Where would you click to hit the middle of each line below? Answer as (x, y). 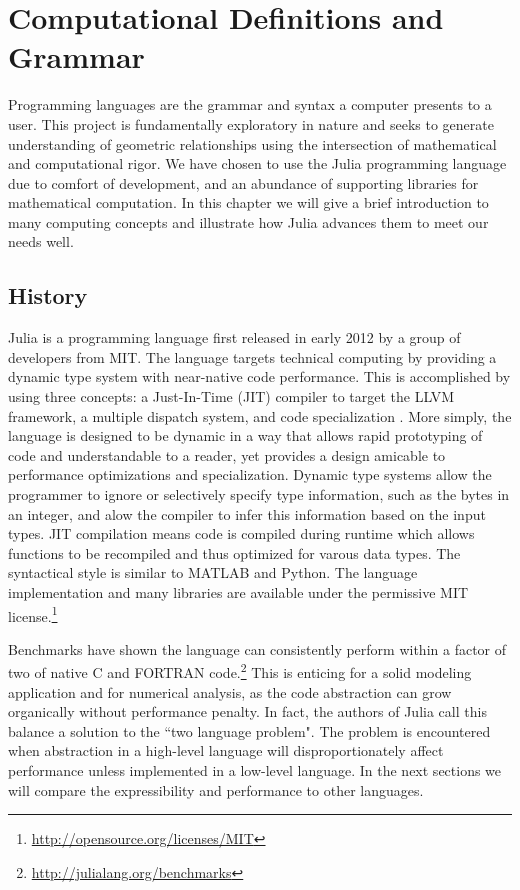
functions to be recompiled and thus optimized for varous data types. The (234, 552)
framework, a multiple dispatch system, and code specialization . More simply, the (260, 415)
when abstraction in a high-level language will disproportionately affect (226, 750)
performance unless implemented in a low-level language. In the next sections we (255, 770)
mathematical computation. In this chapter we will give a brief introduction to (248, 202)
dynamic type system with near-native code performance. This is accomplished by (259, 376)
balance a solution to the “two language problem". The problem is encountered (249, 730)
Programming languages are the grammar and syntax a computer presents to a (250, 104)
